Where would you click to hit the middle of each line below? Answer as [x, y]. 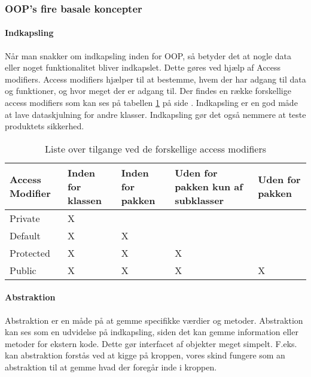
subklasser [199, 200]
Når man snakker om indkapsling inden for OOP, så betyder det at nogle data [148, 55]
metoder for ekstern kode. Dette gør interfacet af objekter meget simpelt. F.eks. [151, 343]
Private [25, 218]
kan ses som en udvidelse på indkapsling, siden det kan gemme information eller [152, 332]
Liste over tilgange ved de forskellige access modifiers [155, 148]
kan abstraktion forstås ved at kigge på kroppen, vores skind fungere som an [145, 355]
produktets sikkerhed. [45, 126]
